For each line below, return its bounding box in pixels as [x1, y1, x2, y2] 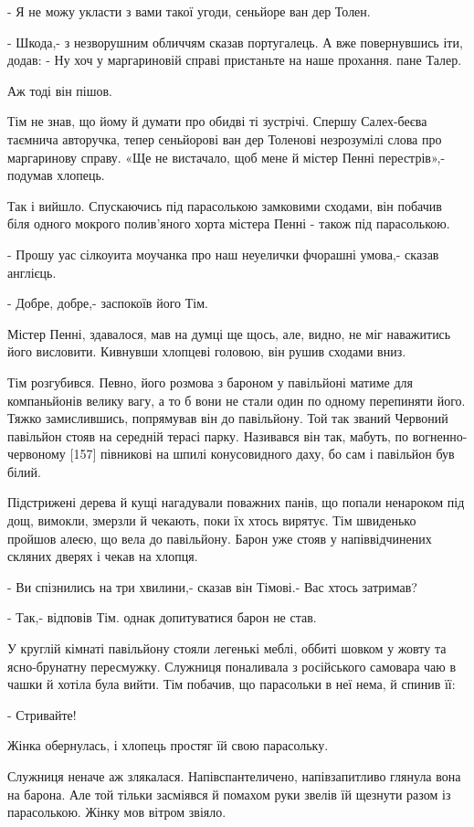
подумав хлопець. [7, 165, 105, 185]
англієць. [7, 262, 57, 281]
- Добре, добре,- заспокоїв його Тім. [7, 293, 208, 313]
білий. [7, 461, 41, 481]
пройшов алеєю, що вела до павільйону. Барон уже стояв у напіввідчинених [7, 528, 432, 547]
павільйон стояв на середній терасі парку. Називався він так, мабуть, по [7, 426, 409, 445]
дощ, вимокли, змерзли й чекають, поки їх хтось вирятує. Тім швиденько [7, 511, 416, 530]
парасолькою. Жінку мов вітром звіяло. [7, 802, 226, 822]
